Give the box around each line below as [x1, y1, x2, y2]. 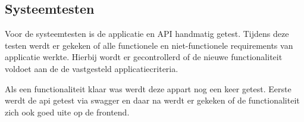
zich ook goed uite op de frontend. [5, 105, 130, 118]
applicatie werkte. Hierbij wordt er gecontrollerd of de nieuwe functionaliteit [5, 51, 283, 63]
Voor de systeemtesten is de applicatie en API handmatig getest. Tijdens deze [5, 27, 289, 40]
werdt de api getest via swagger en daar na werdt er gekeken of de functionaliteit [5, 94, 300, 107]
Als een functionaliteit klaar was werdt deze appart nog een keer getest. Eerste [5, 82, 292, 95]
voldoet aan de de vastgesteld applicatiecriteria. [5, 62, 178, 74]
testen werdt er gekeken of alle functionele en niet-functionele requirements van [5, 39, 293, 51]
